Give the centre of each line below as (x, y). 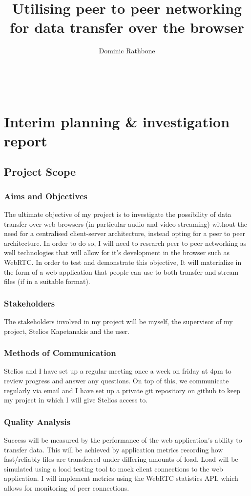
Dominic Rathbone (127, 51)
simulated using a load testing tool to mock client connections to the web (114, 468)
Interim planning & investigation (117, 121)
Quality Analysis (37, 421)
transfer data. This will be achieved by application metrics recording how (114, 449)
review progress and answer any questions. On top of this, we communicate (116, 381)
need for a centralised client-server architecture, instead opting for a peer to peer (125, 233)
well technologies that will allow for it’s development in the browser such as (117, 252)
